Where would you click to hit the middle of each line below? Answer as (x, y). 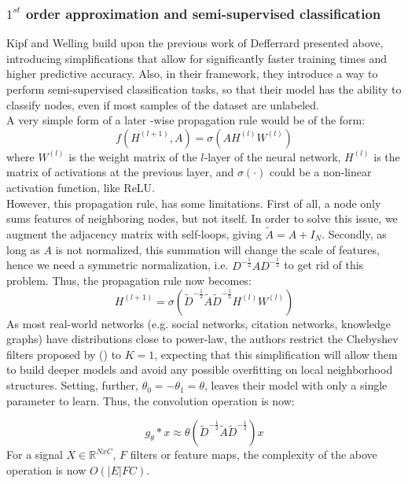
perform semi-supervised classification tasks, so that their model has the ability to (204, 89)
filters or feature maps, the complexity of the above (254, 454)
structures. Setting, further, (72, 385)
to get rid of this (324, 265)
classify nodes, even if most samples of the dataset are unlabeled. (163, 104)
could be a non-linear (320, 172)
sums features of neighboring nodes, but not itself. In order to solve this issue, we (202, 218)
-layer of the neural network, (272, 156)
